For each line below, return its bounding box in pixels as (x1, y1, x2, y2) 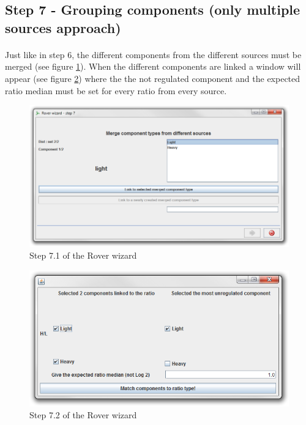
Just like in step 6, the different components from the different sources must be (5, 48, 302, 61)
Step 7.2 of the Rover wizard (29, 408, 137, 421)
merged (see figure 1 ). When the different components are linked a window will (5, 60, 301, 73)
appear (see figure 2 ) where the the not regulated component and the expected (5, 72, 300, 84)
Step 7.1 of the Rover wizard (29, 249, 137, 262)
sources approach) (5, 18, 121, 37)
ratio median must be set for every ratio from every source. (5, 84, 227, 97)
